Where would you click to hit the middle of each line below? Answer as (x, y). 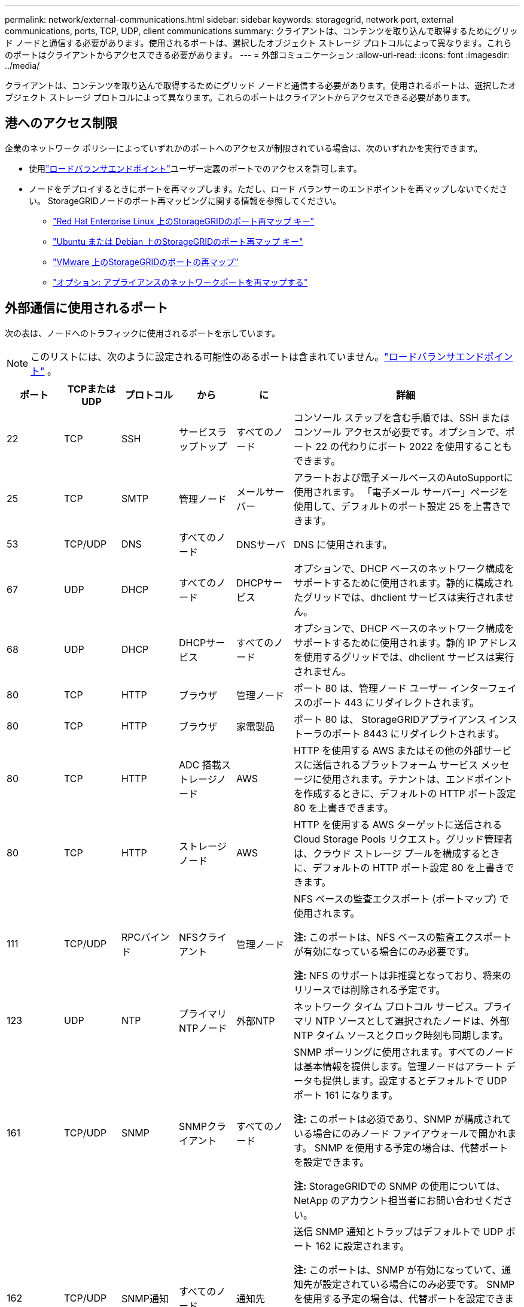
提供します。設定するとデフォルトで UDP (415, 1080)
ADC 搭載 (200, 765)
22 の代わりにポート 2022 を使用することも (414, 446)
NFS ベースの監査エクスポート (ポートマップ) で (401, 899)
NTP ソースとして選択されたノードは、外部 (412, 1021)
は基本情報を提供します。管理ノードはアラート (398, 1066)
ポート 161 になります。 (346, 1095)
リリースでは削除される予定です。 (369, 990)
